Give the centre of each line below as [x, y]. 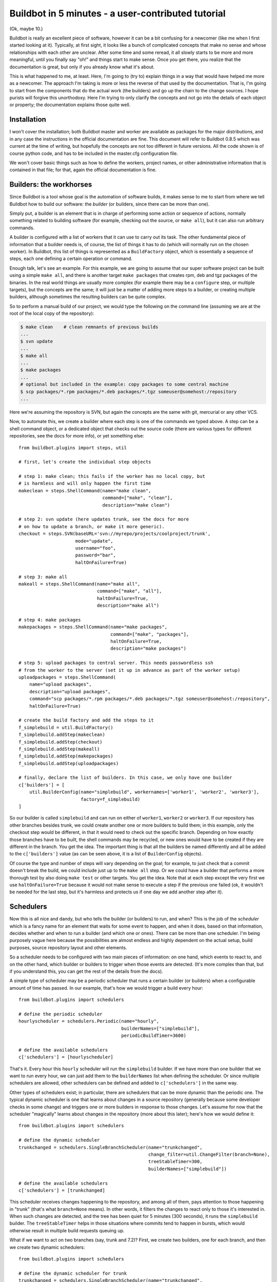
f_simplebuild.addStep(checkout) [61, 742]
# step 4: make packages [50, 620]
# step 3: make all [43, 577]
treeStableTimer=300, [175, 1162]
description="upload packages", [70, 692]
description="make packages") [149, 648]
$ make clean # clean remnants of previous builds [89, 327]
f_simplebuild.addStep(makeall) [59, 749]
